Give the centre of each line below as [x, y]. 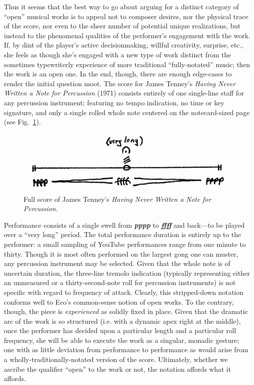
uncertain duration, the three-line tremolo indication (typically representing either [127, 273]
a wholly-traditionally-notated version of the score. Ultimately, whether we [116, 359]
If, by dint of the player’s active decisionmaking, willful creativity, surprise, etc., [124, 45]
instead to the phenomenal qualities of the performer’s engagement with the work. [127, 35]
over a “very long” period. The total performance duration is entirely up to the [123, 234]
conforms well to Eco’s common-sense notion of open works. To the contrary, [119, 301]
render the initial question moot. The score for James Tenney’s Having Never [120, 83]
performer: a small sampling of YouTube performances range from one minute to [125, 244]
